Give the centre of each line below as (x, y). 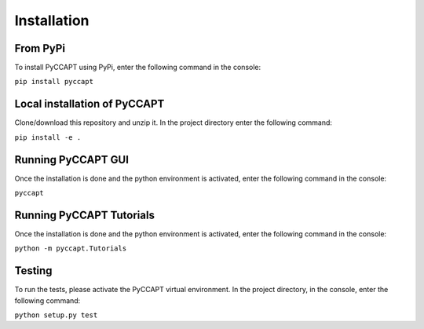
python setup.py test (56, 315)
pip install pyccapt (54, 82)
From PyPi (40, 48)
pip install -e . (48, 137)
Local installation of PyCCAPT (90, 104)
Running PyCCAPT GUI (72, 160)
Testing (33, 271)
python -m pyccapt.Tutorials (71, 249)
